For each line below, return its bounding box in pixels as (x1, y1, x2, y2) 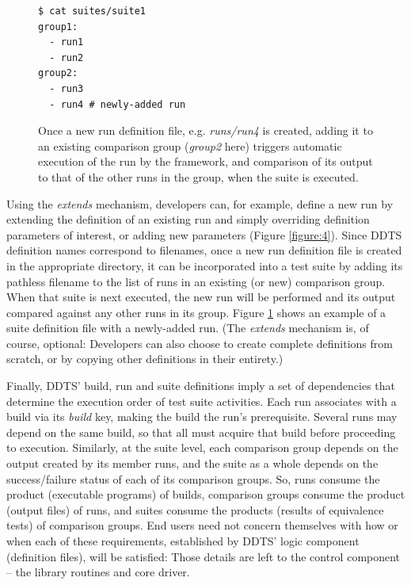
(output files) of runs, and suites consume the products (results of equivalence (6, 501, 384, 518)
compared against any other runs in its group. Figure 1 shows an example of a (6, 304, 386, 320)
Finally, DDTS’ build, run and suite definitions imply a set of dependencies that (6, 377, 396, 394)
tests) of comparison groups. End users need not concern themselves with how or (6, 517, 398, 533)
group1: (38, 21, 78, 32)
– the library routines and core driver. (6, 564, 190, 580)
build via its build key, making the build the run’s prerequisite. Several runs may (6, 408, 398, 425)
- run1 (49, 36, 84, 48)
